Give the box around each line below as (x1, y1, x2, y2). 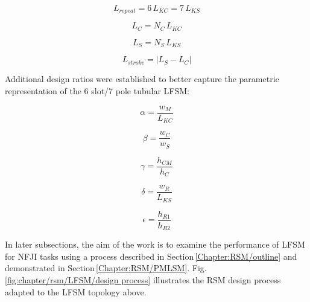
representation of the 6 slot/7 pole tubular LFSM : (5, 84, 189, 97)
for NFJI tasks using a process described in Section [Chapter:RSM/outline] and (5, 249, 297, 262)
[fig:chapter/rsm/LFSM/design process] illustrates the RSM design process (5, 273, 281, 286)
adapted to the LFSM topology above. (5, 285, 147, 298)
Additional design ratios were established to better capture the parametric (5, 72, 279, 85)
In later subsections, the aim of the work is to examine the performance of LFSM (5, 238, 305, 251)
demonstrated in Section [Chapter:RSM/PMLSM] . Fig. (5, 262, 207, 274)
